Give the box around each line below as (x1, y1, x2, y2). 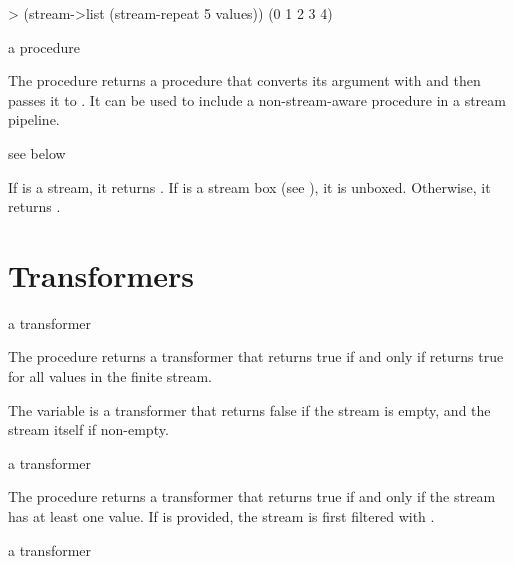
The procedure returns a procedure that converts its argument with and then (8, 70, 481, 91)
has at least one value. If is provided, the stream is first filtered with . (8, 506, 435, 527)
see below (8, 142, 66, 163)
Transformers (8, 254, 195, 295)
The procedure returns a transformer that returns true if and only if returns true (8, 346, 504, 367)
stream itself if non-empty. (8, 419, 169, 440)
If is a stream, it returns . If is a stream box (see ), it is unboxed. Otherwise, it (8, 176, 491, 197)
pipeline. (8, 109, 60, 130)
